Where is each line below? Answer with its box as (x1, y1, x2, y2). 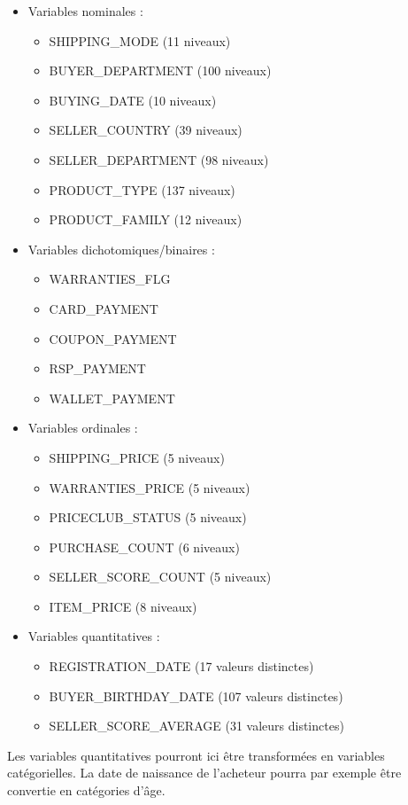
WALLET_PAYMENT (49, 388, 175, 407)
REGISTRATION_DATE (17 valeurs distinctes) (49, 657, 314, 676)
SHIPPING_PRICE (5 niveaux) (49, 448, 225, 466)
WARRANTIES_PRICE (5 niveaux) (49, 478, 250, 496)
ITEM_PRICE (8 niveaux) (49, 597, 197, 615)
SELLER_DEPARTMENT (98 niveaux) (49, 150, 269, 168)
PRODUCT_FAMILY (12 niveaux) (49, 210, 242, 229)
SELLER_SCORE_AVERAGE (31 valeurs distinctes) (49, 716, 344, 735)
